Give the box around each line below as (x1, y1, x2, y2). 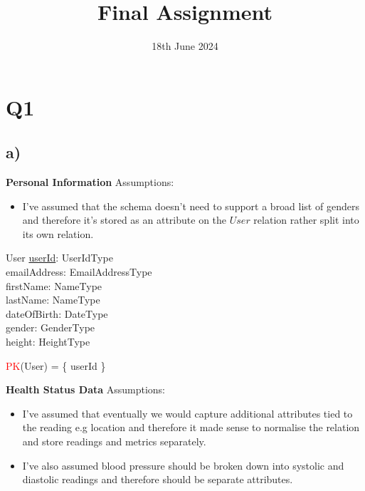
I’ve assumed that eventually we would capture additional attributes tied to (22, 405, 353, 420)
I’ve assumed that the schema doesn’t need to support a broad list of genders (22, 198, 359, 213)
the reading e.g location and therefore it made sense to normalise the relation (22, 420, 360, 435)
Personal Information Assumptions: (6, 175, 174, 190)
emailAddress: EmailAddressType (6, 264, 152, 279)
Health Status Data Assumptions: (6, 382, 166, 397)
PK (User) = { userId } (6, 358, 106, 373)
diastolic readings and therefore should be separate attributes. (22, 472, 293, 487)
